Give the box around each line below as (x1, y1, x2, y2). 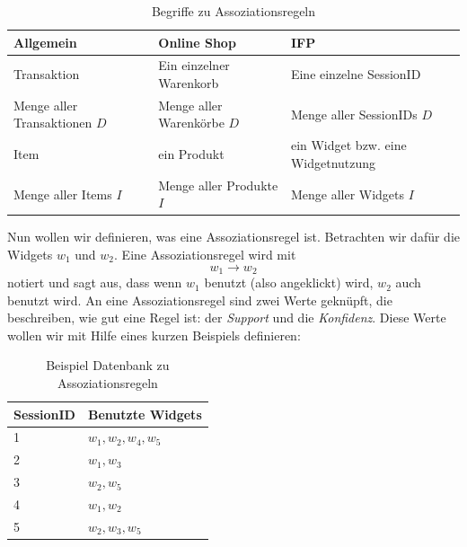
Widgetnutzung (290, 153, 376, 172)
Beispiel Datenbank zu (46, 356, 170, 375)
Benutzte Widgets (87, 404, 202, 423)
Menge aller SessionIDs (290, 104, 418, 123)
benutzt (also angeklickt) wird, (204, 273, 374, 292)
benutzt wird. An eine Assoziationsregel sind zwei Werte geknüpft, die (7, 290, 392, 309)
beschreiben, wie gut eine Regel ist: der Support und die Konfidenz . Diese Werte (7, 308, 446, 327)
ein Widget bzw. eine (290, 136, 407, 154)
